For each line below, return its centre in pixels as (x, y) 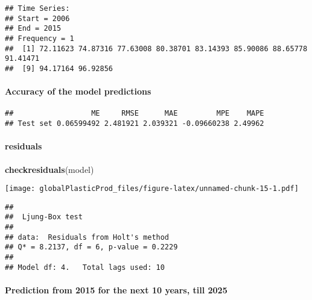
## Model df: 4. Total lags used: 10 (85, 267)
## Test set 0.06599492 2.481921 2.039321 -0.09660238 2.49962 (135, 124)
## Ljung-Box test (44, 217)
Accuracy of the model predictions (78, 91)
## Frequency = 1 (40, 38)
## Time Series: (37, 8)
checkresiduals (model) (49, 169)
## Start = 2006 (37, 18)
